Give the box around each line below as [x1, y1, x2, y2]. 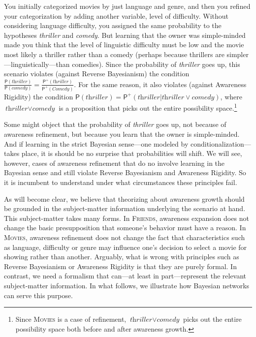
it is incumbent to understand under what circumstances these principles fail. [4, 177, 237, 187]
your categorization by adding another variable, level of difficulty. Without [4, 10, 228, 21]
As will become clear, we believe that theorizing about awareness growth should [4, 193, 245, 204]
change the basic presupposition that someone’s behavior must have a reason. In [4, 222, 246, 233]
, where [220, 91, 242, 101]
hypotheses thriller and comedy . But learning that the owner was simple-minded [4, 30, 246, 40]
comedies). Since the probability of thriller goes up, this [72, 59, 240, 69]
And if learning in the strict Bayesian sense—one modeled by [4, 138, 189, 149]
